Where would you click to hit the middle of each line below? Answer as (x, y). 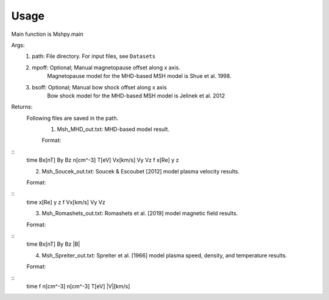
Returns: (22, 107)
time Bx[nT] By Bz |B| (53, 244)
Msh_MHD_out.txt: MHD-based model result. (113, 129)
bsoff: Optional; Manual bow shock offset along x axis (99, 87)
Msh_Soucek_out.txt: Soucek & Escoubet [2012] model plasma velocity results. (141, 171)
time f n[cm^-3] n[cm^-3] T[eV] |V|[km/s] (78, 286)
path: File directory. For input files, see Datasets (94, 56)
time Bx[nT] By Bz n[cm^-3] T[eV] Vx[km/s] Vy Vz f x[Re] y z (103, 160)
